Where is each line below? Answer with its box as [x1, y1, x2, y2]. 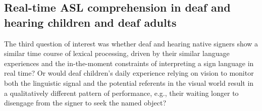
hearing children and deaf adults [4, 14, 177, 30]
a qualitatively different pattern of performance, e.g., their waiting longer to [4, 87, 239, 98]
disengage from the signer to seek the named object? [4, 97, 167, 108]
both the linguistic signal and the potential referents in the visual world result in [4, 77, 254, 88]
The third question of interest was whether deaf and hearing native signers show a [4, 38, 258, 48]
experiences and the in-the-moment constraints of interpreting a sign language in [4, 58, 254, 68]
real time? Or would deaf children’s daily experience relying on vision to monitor [4, 68, 254, 78]
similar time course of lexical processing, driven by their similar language [4, 48, 230, 59]
